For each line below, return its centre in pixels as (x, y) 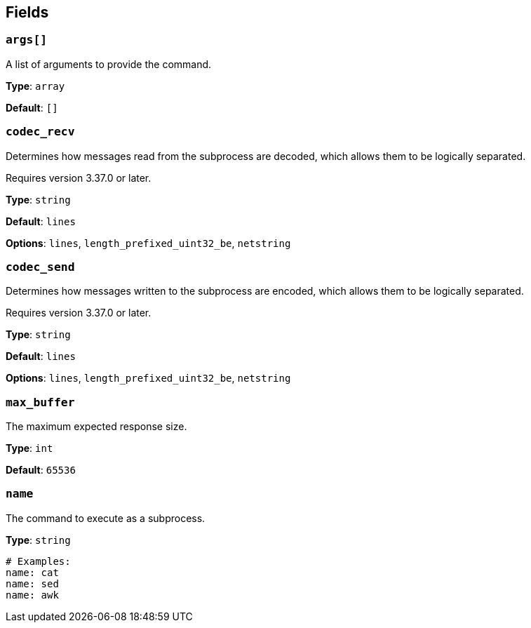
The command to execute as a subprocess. (106, 518)
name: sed (32, 583)
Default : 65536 (41, 470)
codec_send (40, 267)
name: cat (32, 572)
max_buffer (40, 402)
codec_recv (40, 132)
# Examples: (38, 561)
